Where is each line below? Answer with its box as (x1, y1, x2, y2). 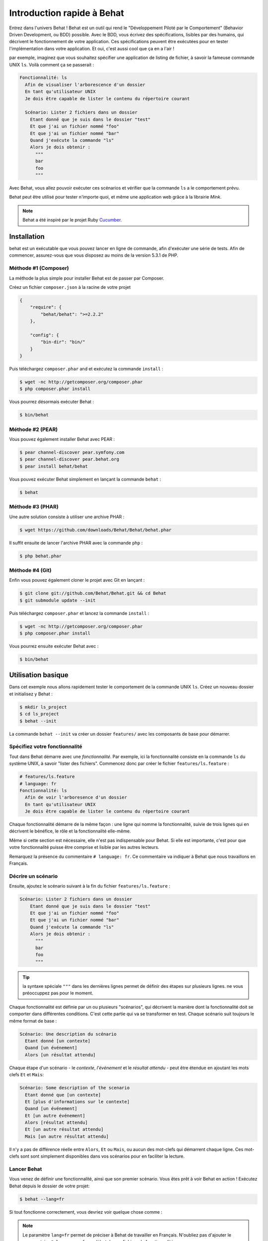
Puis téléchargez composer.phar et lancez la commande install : (9, 610, 149, 616)
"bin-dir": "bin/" (40, 339, 85, 345)
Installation (9, 232, 45, 241)
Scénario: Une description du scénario (19, 1031, 117, 1037)
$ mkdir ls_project (19, 704, 67, 710)
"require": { (30, 304, 62, 310)
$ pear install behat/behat (19, 463, 88, 469)
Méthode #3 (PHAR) (9, 503, 59, 510)
